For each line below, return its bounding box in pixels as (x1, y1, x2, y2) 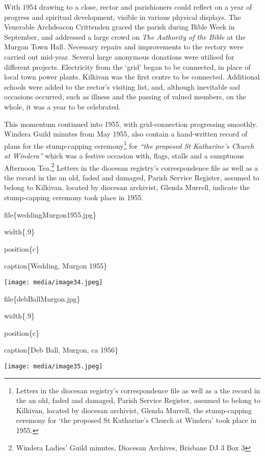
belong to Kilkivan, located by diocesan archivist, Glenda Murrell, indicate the (4, 182, 250, 193)
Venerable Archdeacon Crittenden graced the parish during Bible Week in (4, 21, 235, 32)
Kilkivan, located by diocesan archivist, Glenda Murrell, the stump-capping (16, 405, 252, 415)
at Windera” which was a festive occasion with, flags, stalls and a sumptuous (4, 150, 244, 160)
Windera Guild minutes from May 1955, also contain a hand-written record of (4, 128, 248, 139)
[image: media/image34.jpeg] (4, 278, 103, 286)
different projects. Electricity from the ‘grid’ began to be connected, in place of (4, 61, 251, 72)
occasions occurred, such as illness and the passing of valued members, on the (4, 91, 246, 102)
